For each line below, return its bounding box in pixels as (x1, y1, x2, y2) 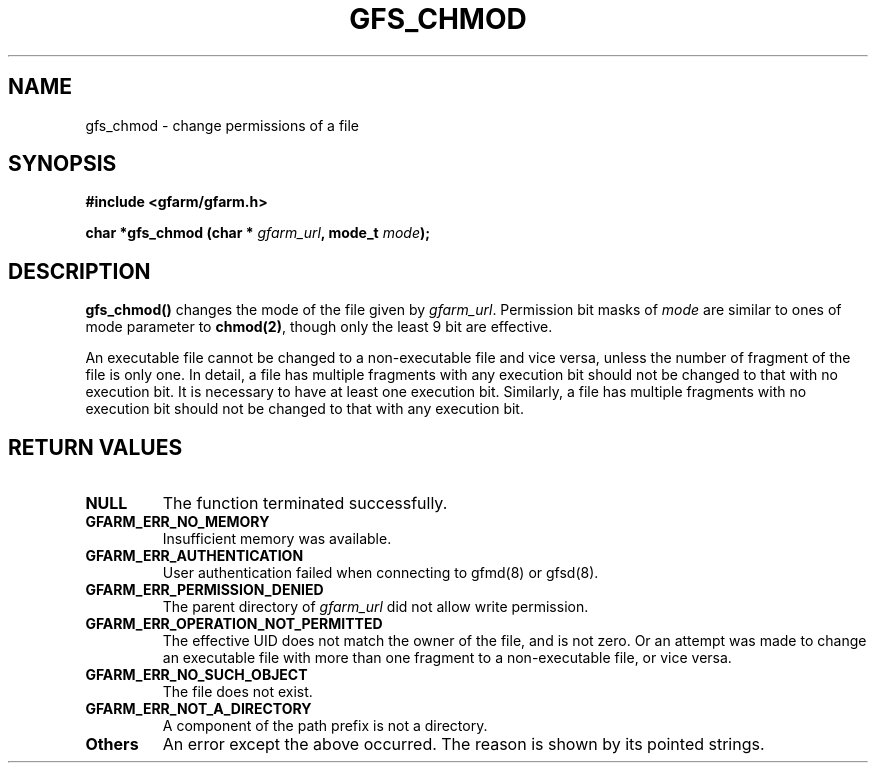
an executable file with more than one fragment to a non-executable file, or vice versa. (162, 649, 732, 667)
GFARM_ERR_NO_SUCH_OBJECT (85, 666, 308, 684)
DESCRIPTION (8, 258, 151, 284)
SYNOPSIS (8, 151, 117, 177)
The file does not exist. (162, 683, 313, 701)
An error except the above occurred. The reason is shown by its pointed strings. (162, 734, 765, 755)
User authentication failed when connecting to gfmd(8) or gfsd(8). (162, 564, 599, 582)
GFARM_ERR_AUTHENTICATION (85, 547, 304, 565)
